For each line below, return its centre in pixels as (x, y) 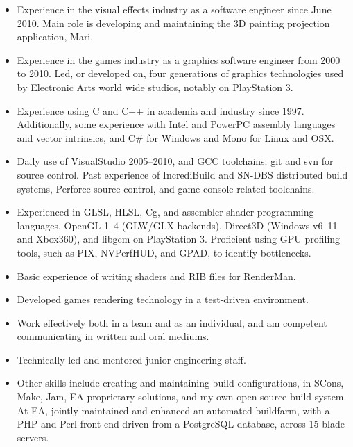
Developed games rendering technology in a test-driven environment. (163, 299)
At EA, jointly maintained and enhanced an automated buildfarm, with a (173, 410)
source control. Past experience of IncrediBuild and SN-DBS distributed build (182, 174)
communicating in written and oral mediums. (113, 336)
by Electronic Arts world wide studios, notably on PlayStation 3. (155, 87)
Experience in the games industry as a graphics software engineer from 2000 (179, 59)
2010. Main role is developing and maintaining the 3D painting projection (173, 23)
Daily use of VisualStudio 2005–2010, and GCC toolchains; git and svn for (175, 161)
